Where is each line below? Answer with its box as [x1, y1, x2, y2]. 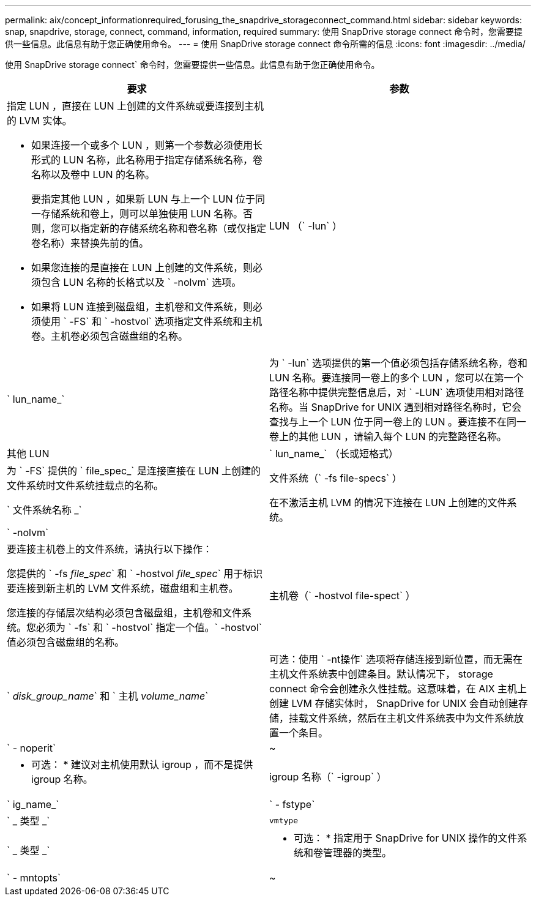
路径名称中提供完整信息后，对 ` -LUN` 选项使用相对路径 [269, 386, 524, 398]
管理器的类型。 [323, 847, 392, 859]
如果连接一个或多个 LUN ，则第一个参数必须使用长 [31, 139, 263, 151]
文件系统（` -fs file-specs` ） [269, 472, 402, 484]
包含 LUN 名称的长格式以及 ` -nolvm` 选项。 [41, 276, 242, 288]
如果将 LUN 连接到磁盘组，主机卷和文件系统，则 [31, 301, 253, 313]
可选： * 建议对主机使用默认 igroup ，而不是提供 [31, 758, 253, 771]
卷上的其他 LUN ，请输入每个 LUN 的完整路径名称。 [269, 430, 507, 443]
